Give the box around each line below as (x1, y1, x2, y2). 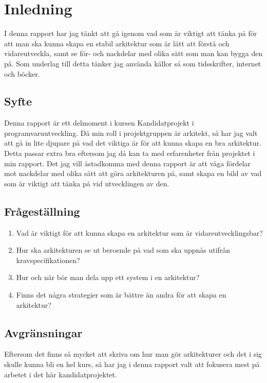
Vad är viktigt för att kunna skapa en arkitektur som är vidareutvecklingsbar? (16, 227, 263, 238)
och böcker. (4, 68, 40, 79)
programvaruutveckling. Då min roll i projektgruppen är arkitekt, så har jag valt (4, 127, 258, 138)
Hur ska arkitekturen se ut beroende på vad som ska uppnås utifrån (16, 245, 231, 255)
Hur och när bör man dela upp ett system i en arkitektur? (16, 272, 200, 283)
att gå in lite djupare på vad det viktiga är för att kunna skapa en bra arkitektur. (4, 137, 261, 148)
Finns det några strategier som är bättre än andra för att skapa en (16, 289, 226, 300)
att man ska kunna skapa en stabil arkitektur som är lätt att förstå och (4, 38, 230, 48)
